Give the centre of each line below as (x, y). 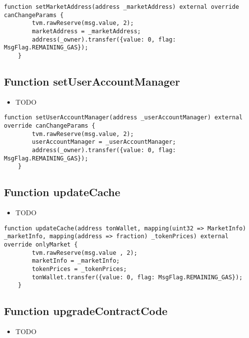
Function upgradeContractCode (86, 311)
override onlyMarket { (41, 245)
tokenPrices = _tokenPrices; (79, 269)
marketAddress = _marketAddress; (87, 31)
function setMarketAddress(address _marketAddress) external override (122, 7)
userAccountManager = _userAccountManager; (104, 142)
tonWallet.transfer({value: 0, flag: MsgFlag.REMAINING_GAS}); (137, 277)
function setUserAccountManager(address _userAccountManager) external (123, 118)
